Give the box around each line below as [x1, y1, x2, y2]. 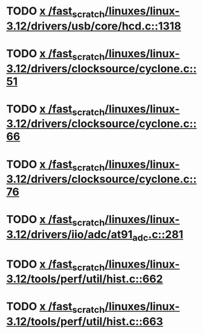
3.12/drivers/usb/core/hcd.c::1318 [6, 19, 181, 33]
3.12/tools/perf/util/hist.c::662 [6, 273, 163, 286]
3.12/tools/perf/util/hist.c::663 [6, 315, 163, 329]
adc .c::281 [132, 227, 184, 244]
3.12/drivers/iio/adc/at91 [6, 227, 133, 241]
